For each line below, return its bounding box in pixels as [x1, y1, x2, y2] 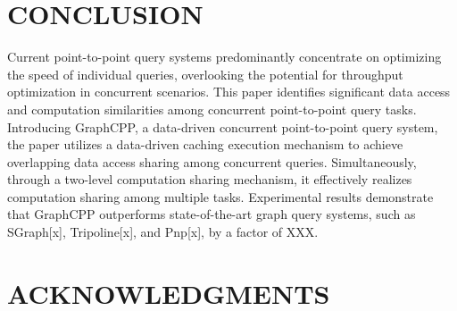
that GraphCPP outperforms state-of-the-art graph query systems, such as [7, 205, 416, 223]
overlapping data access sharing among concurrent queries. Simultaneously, [7, 152, 417, 171]
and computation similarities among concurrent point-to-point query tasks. [7, 99, 417, 118]
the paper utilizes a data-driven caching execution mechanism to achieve [7, 135, 403, 154]
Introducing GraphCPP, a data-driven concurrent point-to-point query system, [7, 117, 438, 136]
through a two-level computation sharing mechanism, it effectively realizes [7, 170, 412, 189]
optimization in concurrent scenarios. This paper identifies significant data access [7, 82, 451, 101]
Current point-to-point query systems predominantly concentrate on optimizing [7, 47, 442, 66]
